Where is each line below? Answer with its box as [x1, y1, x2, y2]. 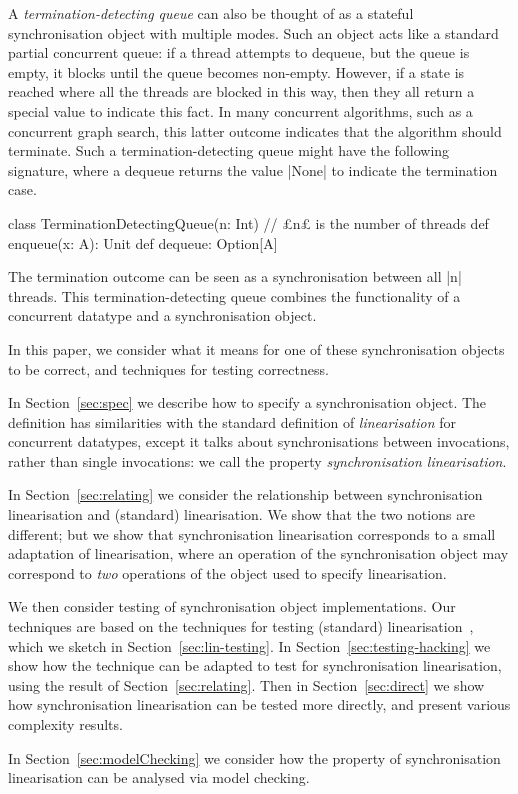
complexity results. [8, 714, 123, 734]
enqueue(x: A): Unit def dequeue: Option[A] [8, 232, 278, 253]
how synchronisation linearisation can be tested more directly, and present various [8, 694, 511, 715]
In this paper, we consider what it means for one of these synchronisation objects [8, 338, 505, 359]
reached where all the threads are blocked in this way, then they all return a [8, 81, 475, 102]
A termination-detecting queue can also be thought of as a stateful [8, 3, 414, 23]
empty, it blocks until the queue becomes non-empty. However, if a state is [8, 61, 465, 82]
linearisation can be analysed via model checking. [8, 767, 310, 788]
